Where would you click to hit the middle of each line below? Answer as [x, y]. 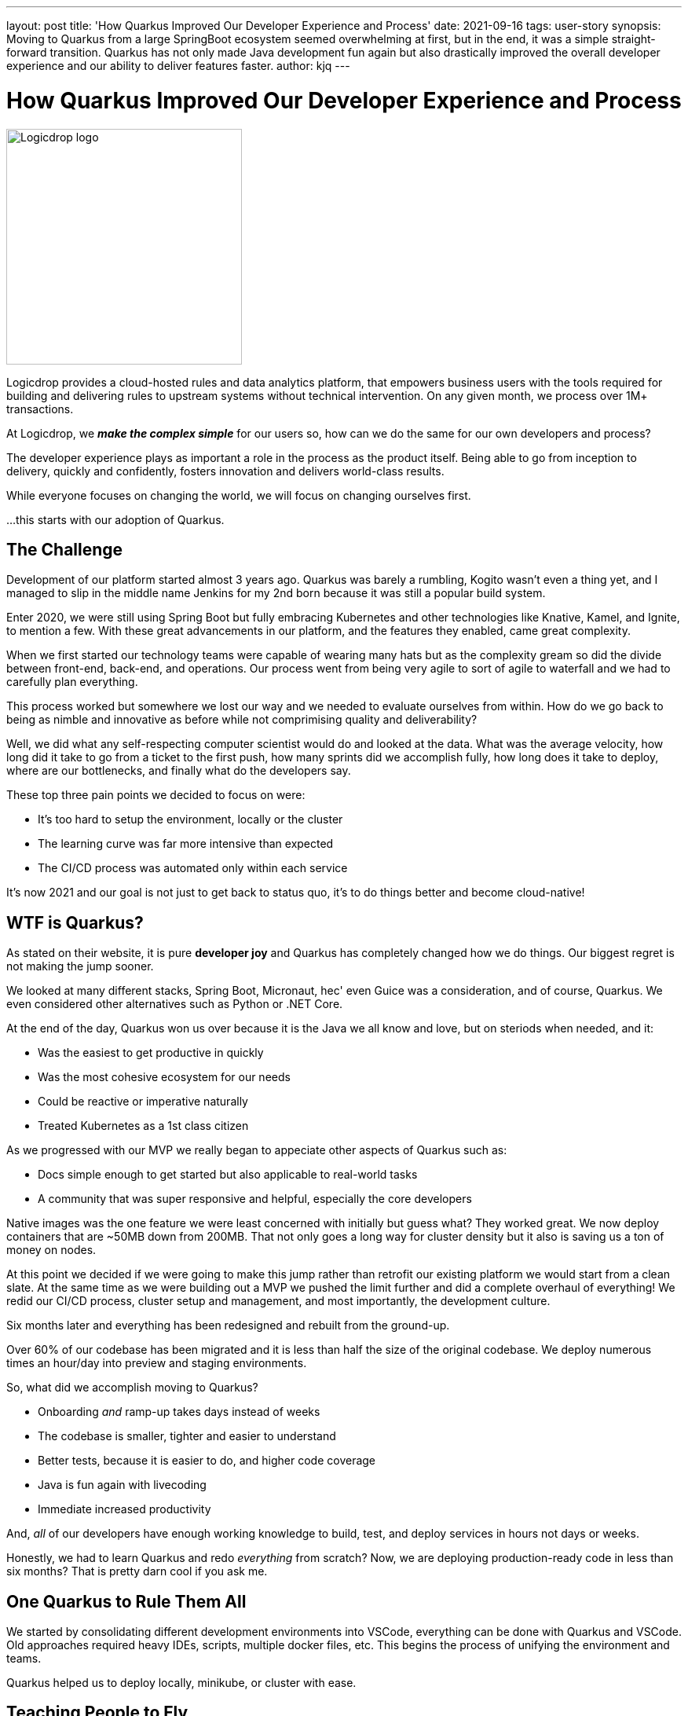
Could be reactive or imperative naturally [143, 1102]
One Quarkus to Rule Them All [126, 1601]
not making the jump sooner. [80, 966]
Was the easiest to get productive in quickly [151, 1053]
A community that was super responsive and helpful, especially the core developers [255, 1199]
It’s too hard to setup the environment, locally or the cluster [190, 819]
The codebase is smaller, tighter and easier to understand [187, 1436]
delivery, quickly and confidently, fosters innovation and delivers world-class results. [225, 471]
